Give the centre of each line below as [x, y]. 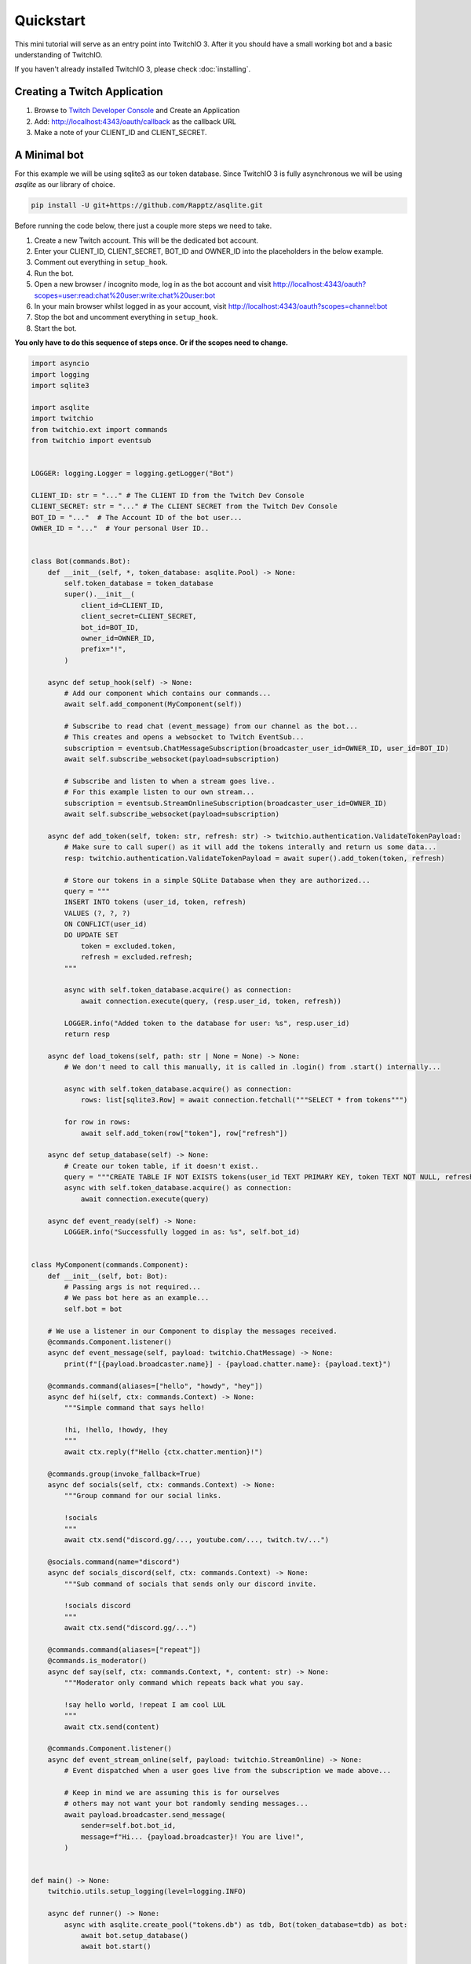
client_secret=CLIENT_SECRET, [139, 616]
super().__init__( [99, 594]
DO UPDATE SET [91, 935]
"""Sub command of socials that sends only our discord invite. [190, 1584]
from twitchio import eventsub [91, 440]
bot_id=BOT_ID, [110, 627]
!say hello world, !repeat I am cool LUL [145, 1704]
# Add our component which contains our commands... [168, 693]
